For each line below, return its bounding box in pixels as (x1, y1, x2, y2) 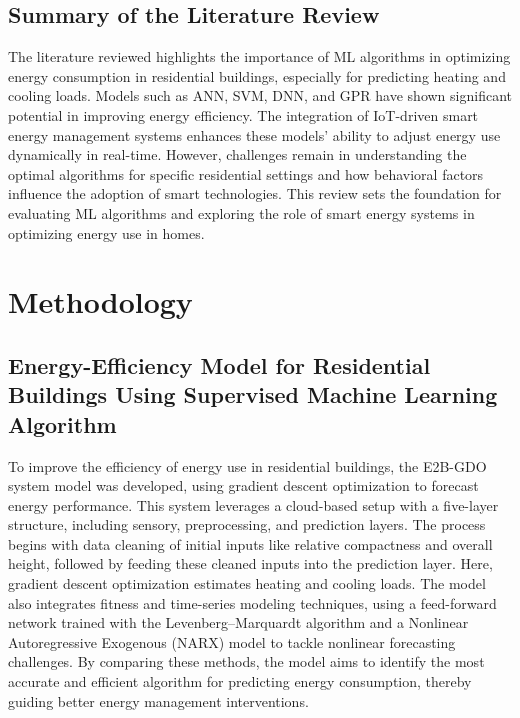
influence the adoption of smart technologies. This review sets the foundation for (8, 183, 502, 204)
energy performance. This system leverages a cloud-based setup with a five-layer (8, 494, 499, 515)
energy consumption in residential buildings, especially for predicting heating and (8, 65, 506, 86)
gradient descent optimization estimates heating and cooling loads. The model (8, 573, 486, 594)
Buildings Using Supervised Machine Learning (8, 379, 498, 410)
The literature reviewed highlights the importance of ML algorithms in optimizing (8, 46, 511, 67)
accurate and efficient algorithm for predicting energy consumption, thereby (8, 671, 472, 692)
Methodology (8, 281, 193, 322)
